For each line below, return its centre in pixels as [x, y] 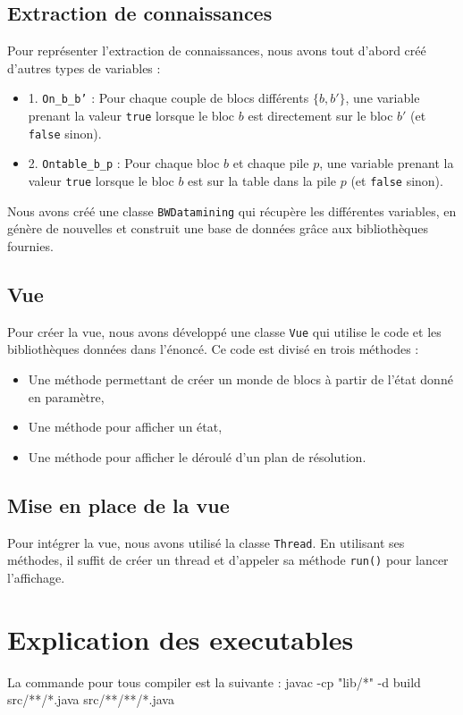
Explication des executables [181, 639]
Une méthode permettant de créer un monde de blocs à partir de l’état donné [240, 379]
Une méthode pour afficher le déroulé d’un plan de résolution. [197, 456]
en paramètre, [66, 396]
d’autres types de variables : [84, 67]
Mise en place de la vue [118, 505]
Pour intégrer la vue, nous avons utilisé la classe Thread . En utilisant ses [206, 542]
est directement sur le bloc [320, 116]
